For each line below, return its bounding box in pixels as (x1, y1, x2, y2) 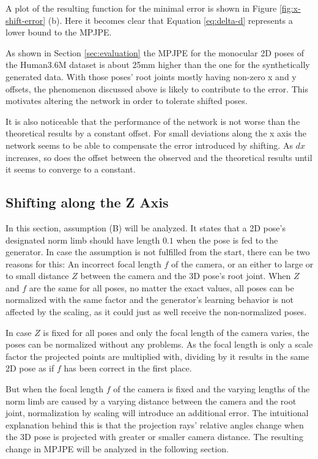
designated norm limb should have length (6, 233, 160, 246)
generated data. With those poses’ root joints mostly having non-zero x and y (6, 70, 297, 83)
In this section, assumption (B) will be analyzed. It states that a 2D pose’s (6, 221, 286, 234)
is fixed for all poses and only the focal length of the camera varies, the (43, 326, 309, 338)
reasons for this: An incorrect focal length (6, 257, 161, 270)
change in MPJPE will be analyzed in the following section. (6, 442, 229, 455)
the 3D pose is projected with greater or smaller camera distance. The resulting (6, 430, 303, 443)
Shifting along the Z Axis (6, 193, 169, 212)
